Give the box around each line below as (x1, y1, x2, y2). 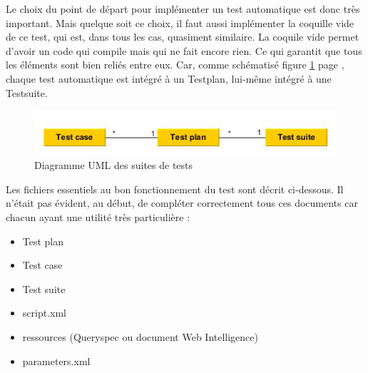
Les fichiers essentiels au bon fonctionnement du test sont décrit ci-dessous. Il (6, 181, 344, 196)
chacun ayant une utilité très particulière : (6, 210, 190, 225)
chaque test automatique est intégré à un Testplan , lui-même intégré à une (6, 71, 332, 86)
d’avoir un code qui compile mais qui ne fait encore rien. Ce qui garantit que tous (6, 43, 362, 58)
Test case (22, 257, 63, 272)
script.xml (22, 305, 66, 320)
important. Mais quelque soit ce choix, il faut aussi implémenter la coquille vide (6, 15, 354, 30)
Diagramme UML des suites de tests (34, 158, 193, 173)
